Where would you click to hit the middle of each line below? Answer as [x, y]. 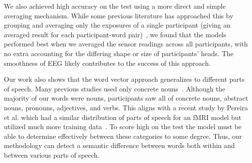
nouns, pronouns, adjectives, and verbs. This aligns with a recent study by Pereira [126, 107]
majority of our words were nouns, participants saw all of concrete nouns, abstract [126, 98]
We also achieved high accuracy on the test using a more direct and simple [115, 6]
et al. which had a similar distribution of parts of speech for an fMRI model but [123, 117]
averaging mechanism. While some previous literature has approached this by [119, 15]
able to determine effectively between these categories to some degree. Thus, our [123, 136]
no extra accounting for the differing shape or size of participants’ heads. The [119, 53]
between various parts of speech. [52, 155]
